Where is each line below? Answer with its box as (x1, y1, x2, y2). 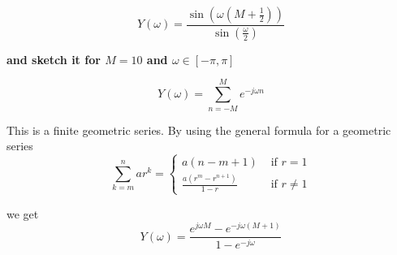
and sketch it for (6, 50, 101, 67)
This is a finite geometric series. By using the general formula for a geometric (6, 121, 391, 138)
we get (6, 205, 39, 222)
